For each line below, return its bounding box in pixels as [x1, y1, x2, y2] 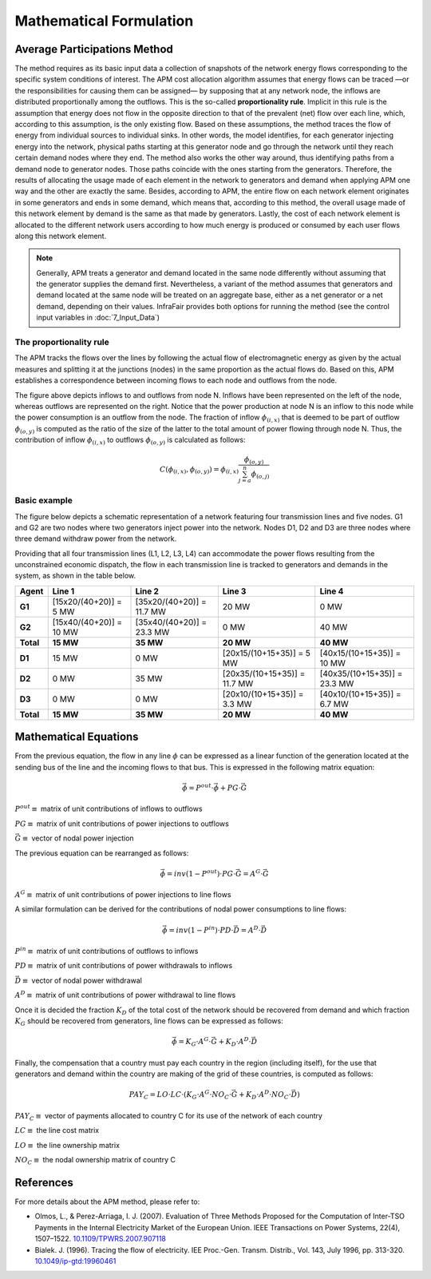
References [14, 1175, 73, 1190]
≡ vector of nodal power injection [22, 833, 135, 843]
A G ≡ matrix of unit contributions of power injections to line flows [14, 889, 231, 900]
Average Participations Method [14, 42, 173, 56]
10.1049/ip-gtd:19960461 [34, 1256, 117, 1265]
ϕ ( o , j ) [251, 470, 270, 480]
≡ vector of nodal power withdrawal [22, 975, 143, 985]
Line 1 [52, 586, 75, 597]
